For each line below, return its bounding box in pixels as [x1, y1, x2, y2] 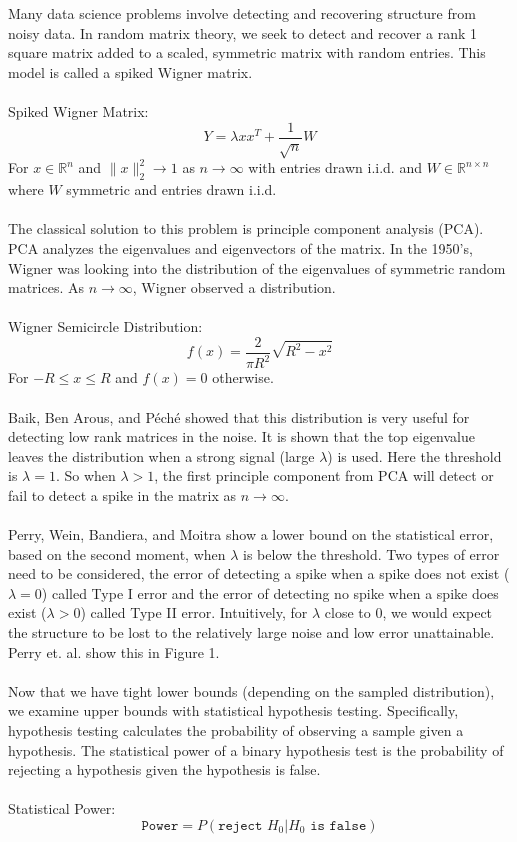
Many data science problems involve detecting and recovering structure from [8, 3, 476, 23]
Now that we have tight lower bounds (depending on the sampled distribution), [8, 680, 495, 701]
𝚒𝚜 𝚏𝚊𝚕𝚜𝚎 [310, 819, 367, 833]
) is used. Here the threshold [327, 445, 502, 466]
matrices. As [8, 277, 85, 298]
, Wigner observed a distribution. [132, 277, 336, 298]
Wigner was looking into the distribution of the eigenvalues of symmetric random [8, 257, 506, 278]
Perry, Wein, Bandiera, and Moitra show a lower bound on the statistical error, [8, 524, 494, 545]
